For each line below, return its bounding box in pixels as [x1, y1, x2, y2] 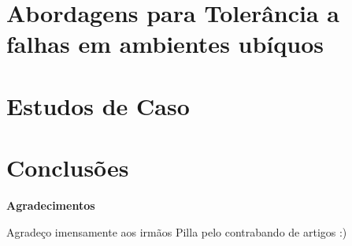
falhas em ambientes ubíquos [6, 28, 324, 60]
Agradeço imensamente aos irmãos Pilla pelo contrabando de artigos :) [6, 223, 347, 240]
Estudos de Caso [6, 89, 190, 121]
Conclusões [6, 151, 129, 184]
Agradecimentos [6, 197, 95, 214]
